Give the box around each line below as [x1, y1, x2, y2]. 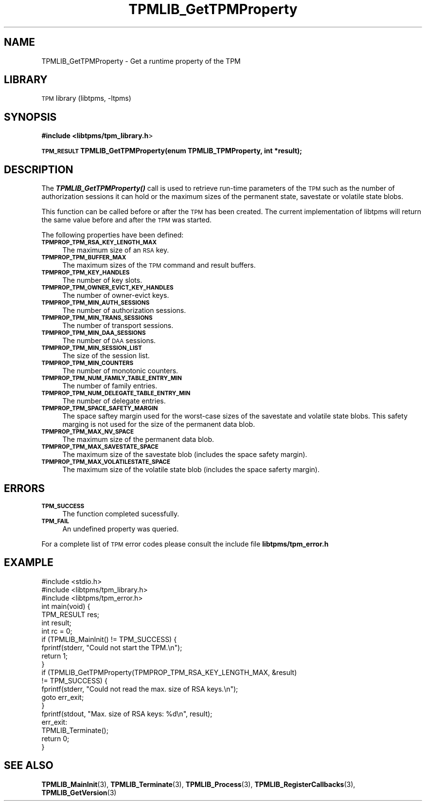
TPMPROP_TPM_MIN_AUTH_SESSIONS [41, 299, 150, 307]
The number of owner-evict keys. [62, 291, 169, 300]
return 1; [41, 651, 68, 660]
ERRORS [4, 482, 45, 494]
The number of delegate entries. [62, 397, 166, 405]
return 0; [41, 734, 70, 743]
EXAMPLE [4, 556, 53, 569]
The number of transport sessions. [62, 321, 174, 330]
